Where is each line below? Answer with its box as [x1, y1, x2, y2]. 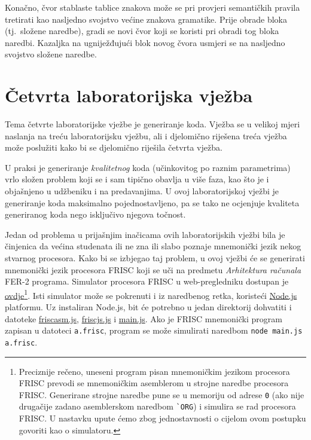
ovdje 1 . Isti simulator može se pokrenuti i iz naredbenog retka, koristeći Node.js [5, 287, 297, 301]
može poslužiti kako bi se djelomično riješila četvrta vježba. [5, 141, 222, 154]
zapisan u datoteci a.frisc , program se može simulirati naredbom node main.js [5, 324, 303, 337]
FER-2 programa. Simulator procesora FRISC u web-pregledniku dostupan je [5, 275, 289, 288]
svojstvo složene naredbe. [5, 48, 97, 60]
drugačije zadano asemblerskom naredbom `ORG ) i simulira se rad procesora [19, 400, 296, 412]
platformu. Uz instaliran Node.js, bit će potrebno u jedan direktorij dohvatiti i [5, 301, 292, 313]
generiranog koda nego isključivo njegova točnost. [5, 208, 186, 221]
